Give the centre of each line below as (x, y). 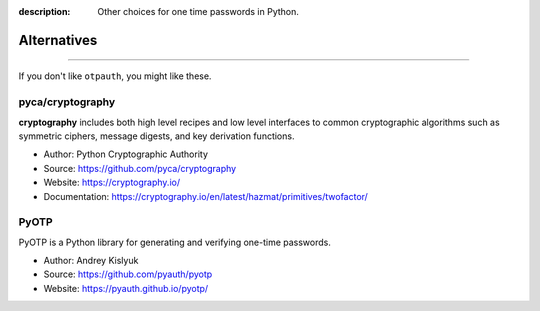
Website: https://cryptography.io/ (111, 182)
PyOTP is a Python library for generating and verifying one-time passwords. (175, 242)
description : (44, 11)
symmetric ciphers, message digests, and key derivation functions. (156, 136)
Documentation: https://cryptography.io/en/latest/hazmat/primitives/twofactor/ (206, 196)
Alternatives (58, 40)
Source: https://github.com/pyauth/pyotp (128, 274)
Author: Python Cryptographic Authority (126, 154)
